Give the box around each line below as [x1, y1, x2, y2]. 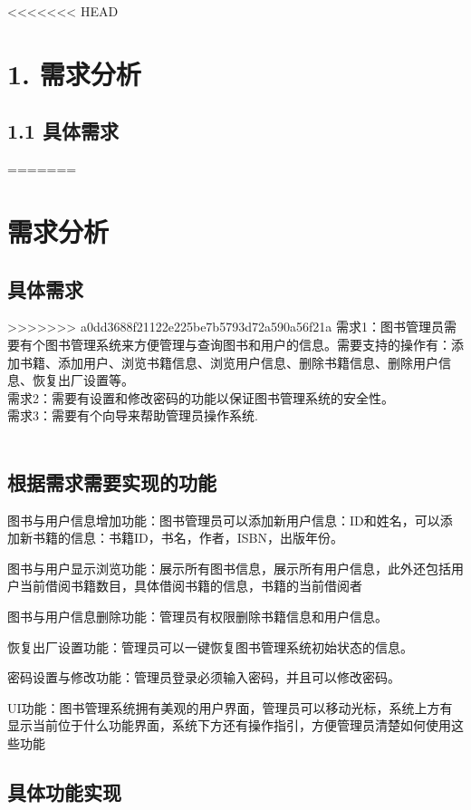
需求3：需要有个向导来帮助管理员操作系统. [7, 406, 258, 425]
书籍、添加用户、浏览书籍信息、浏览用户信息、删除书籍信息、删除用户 [19, 352, 438, 371]
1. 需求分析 [7, 54, 141, 92]
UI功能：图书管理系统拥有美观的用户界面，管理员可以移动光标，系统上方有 [7, 698, 453, 717]
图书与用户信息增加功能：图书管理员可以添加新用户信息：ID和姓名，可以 [7, 510, 440, 529]
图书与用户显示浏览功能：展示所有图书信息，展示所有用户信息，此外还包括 [7, 558, 451, 577]
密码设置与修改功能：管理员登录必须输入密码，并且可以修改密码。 [7, 668, 400, 687]
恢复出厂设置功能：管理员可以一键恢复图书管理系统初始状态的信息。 [7, 637, 413, 656]
